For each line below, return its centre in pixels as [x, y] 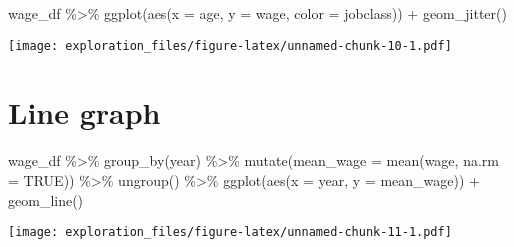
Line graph [84, 112]
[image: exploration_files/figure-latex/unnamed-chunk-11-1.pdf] [230, 232]
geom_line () [46, 199]
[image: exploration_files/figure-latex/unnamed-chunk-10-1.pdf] [230, 45]
